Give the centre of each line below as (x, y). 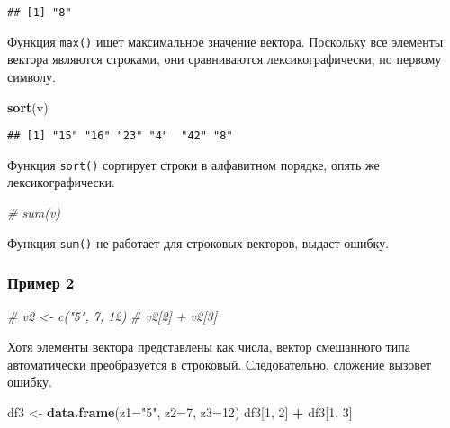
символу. (31, 76)
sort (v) (28, 107)
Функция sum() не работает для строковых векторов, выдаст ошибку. (198, 242)
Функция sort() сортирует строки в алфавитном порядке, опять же (193, 164)
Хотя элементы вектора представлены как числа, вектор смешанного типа (209, 347)
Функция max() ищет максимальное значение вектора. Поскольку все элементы (225, 41)
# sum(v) (34, 212)
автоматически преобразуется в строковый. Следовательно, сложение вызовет (220, 364)
